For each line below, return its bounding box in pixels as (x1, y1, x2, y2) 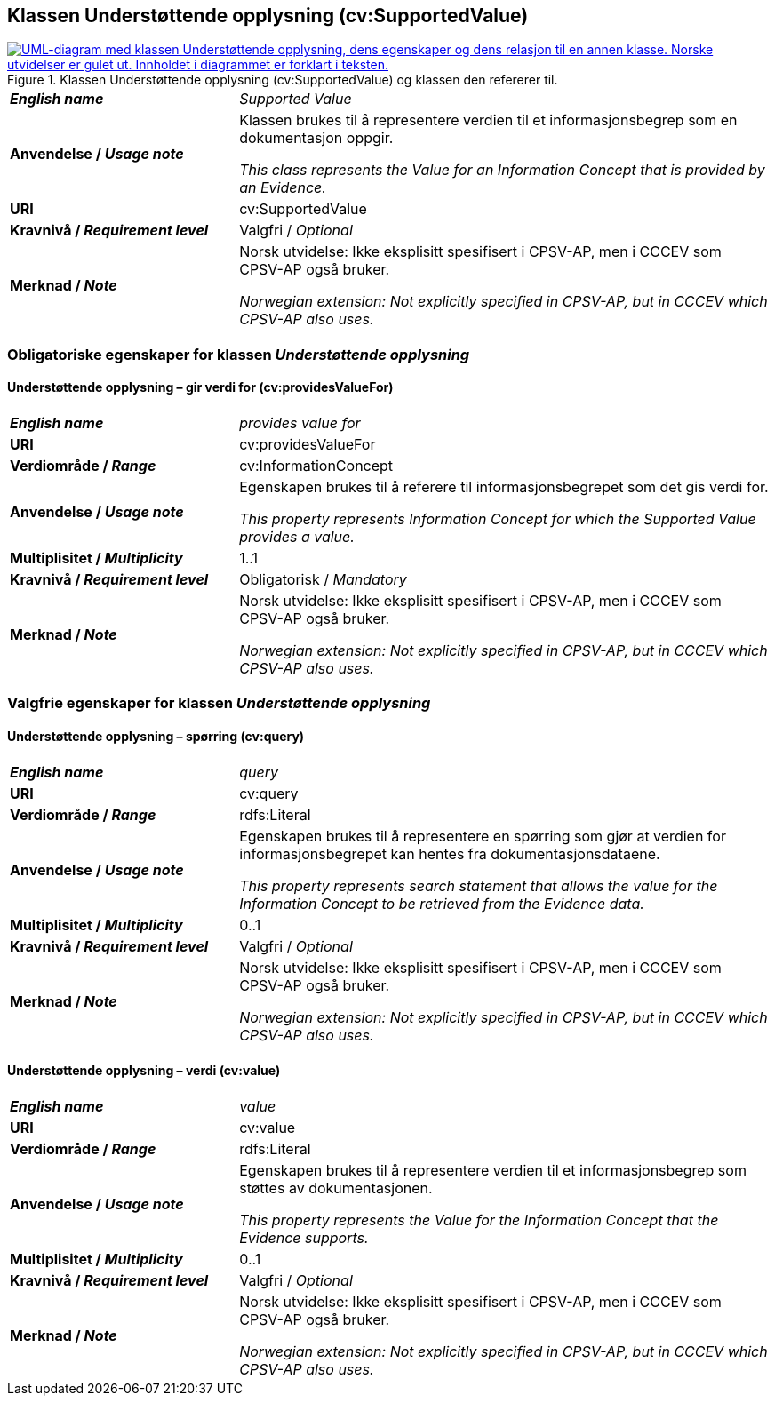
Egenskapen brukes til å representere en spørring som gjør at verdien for (239, 826, 726, 845)
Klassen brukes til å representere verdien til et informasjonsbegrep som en (239, 111, 738, 130)
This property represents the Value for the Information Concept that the (239, 1210, 719, 1229)
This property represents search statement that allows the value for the (239, 876, 718, 895)
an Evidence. (239, 179, 326, 197)
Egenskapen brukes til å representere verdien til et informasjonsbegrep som (239, 1160, 747, 1179)
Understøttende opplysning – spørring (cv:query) (7, 729, 305, 744)
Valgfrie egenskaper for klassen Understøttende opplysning (7, 694, 431, 713)
